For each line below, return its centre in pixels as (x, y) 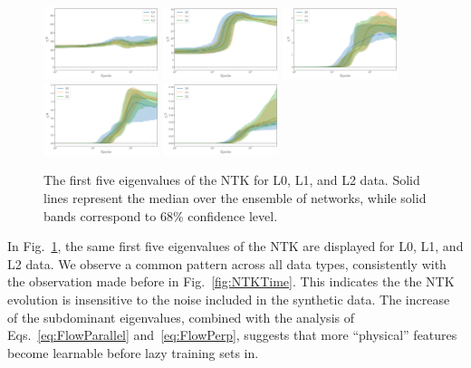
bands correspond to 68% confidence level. (161, 215)
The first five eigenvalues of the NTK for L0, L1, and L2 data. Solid (232, 180)
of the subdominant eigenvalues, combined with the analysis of (181, 317)
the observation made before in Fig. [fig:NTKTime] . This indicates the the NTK (231, 281)
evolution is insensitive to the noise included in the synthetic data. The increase (229, 299)
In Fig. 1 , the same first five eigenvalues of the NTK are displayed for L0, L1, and (235, 246)
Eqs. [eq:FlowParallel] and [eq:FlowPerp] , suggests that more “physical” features (232, 335)
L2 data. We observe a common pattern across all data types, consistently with (227, 263)
